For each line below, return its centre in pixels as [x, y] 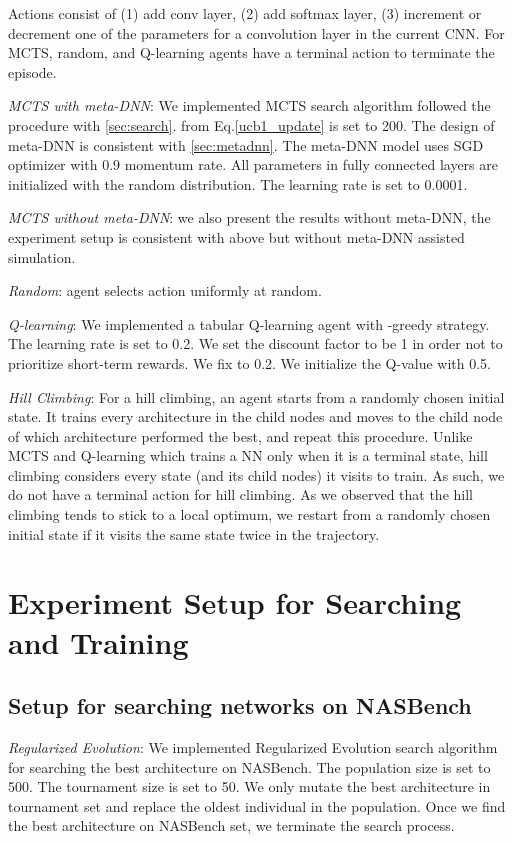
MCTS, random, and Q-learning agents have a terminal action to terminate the [251, 52]
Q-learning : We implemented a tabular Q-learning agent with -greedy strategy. [249, 323]
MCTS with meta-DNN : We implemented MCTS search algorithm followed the [249, 105]
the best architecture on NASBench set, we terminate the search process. [231, 825]
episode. [32, 71]
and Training [98, 641]
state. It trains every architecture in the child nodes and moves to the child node [255, 416]
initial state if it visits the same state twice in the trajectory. [194, 533]
